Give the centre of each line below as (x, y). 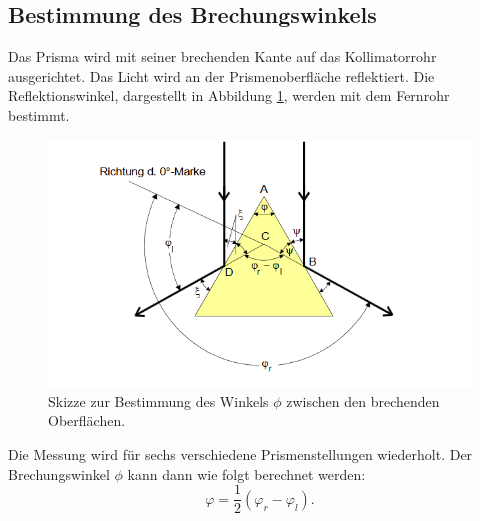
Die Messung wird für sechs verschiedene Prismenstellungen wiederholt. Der (240, 454)
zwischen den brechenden (363, 400)
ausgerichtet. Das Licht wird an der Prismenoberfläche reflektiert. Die (221, 75)
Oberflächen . (87, 420)
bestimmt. (39, 114)
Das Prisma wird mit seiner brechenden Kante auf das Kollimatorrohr (222, 56)
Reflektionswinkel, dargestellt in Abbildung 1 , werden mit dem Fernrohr (229, 95)
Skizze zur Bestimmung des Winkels (158, 400)
